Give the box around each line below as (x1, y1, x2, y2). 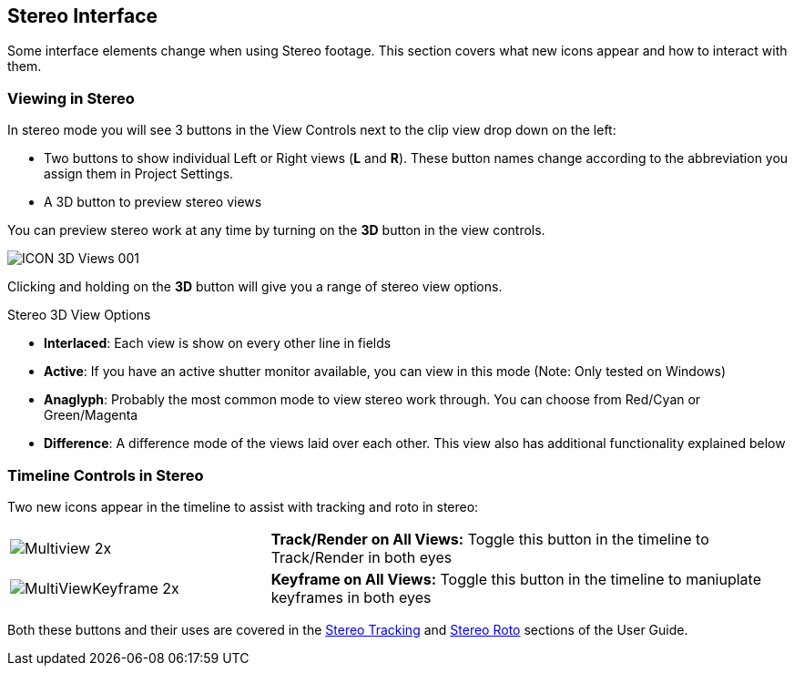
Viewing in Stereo (7, 88, 135, 107)
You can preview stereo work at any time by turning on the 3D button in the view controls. (7, 222, 545, 239)
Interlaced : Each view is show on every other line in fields (44, 335, 392, 352)
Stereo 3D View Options (7, 307, 151, 323)
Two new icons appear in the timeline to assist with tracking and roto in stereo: (7, 498, 479, 515)
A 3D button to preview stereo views (44, 194, 262, 210)
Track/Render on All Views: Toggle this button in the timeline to (270, 529, 709, 548)
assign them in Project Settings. (44, 166, 234, 182)
